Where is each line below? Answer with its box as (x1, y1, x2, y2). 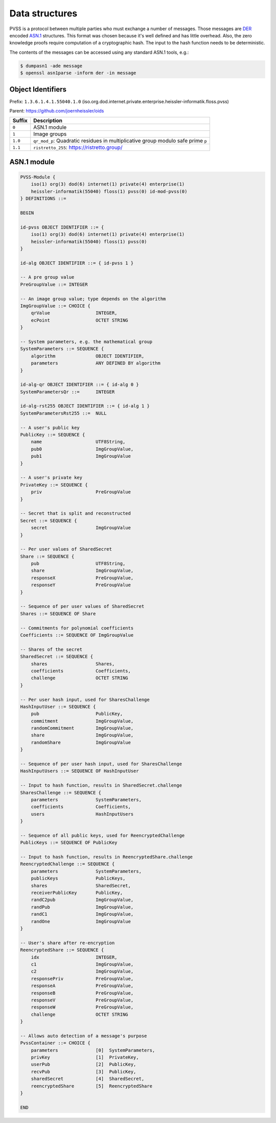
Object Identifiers (9, 85, 66, 94)
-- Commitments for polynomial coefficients (20, 625, 134, 631)
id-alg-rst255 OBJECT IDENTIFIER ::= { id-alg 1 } (20, 403, 150, 409)
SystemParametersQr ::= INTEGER (20, 389, 115, 395)
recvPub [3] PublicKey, (31, 1069, 136, 1074)
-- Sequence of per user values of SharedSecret (20, 603, 145, 610)
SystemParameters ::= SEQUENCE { (20, 346, 104, 352)
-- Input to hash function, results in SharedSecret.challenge (20, 782, 182, 789)
